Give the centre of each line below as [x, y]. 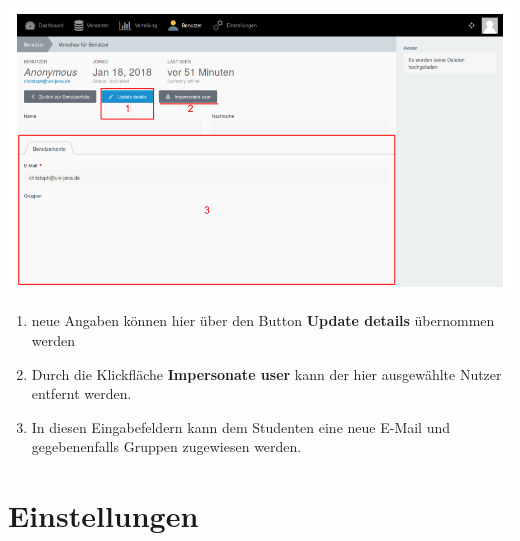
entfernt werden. [81, 393]
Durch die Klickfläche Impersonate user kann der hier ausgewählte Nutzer [266, 373]
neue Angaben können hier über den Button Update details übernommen [263, 320]
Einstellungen [103, 515]
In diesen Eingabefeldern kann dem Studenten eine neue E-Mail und [241, 426]
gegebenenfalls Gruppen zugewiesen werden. [166, 446]
